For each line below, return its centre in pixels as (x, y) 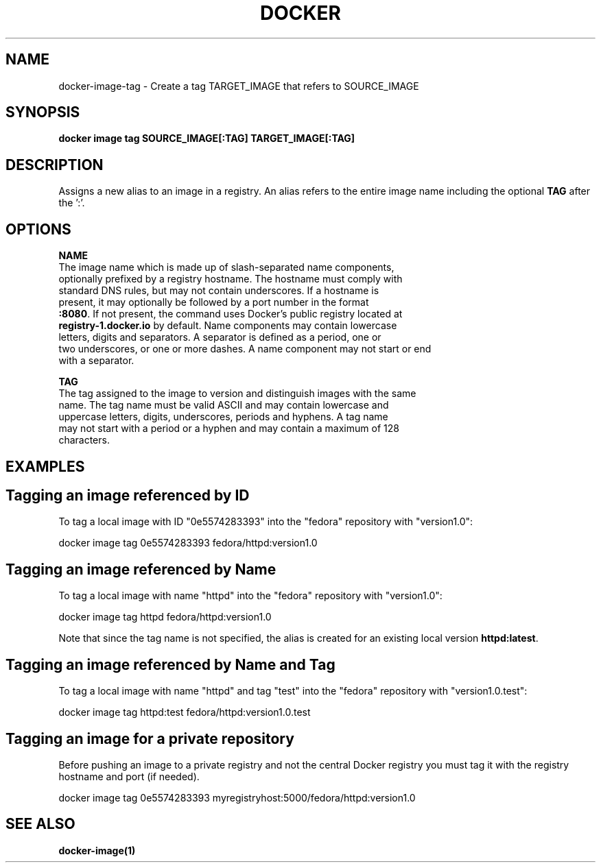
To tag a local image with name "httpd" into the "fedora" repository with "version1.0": (250, 596)
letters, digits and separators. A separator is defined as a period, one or (220, 337)
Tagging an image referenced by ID (128, 495)
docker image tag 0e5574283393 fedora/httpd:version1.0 (188, 543)
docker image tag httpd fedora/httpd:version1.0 (165, 617)
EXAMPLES (45, 466)
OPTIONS (38, 229)
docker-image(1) (97, 850)
